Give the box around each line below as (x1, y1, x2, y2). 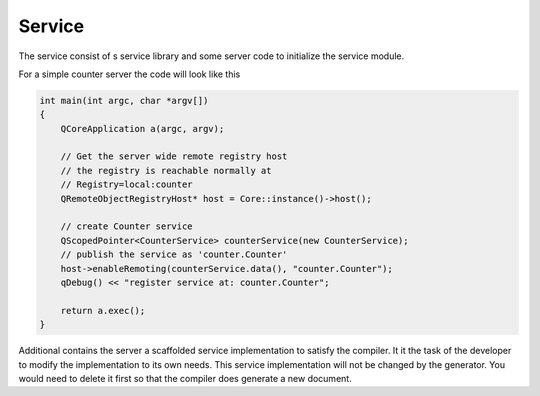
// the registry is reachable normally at (60, 165, 272, 176)
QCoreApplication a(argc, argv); (60, 123, 225, 134)
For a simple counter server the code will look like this (18, 68, 241, 80)
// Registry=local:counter (60, 179, 194, 190)
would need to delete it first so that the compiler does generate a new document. (18, 372, 352, 384)
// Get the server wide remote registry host (60, 151, 288, 162)
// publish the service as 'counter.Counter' (60, 249, 288, 260)
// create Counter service (60, 221, 194, 232)
